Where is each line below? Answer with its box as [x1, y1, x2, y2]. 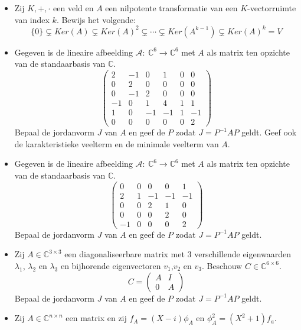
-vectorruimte [247, 2, 296, 14]
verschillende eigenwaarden [194, 248, 292, 260]
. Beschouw [201, 259, 243, 271]
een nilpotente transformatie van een [105, 2, 238, 14]
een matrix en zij [66, 312, 127, 324]
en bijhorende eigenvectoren [60, 259, 161, 271]
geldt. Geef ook [241, 126, 297, 138]
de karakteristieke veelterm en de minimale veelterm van [14, 137, 219, 150]
